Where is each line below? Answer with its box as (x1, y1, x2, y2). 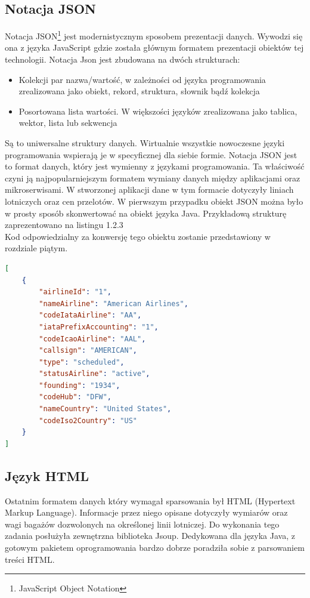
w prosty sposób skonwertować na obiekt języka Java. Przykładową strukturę (5, 206, 287, 219)
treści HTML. (5, 553, 55, 565)
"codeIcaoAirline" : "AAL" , (39, 334, 146, 343)
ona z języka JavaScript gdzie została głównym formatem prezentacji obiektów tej (5, 41, 304, 54)
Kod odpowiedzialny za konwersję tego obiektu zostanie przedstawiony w (5, 230, 271, 242)
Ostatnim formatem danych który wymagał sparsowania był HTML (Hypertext (5, 494, 296, 507)
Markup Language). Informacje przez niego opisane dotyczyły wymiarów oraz (5, 506, 288, 519)
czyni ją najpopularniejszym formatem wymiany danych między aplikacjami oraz (5, 171, 300, 184)
